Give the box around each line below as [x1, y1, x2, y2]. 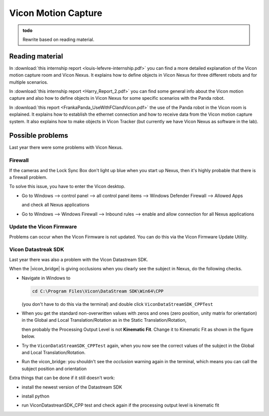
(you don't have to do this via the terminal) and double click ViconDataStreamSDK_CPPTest [21, 301, 213, 307]
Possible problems [9, 131, 68, 140]
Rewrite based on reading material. [22, 36, 95, 42]
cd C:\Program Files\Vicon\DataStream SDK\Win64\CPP [32, 288, 164, 294]
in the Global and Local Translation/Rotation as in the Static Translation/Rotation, [21, 317, 187, 323]
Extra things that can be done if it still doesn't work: [9, 375, 115, 381]
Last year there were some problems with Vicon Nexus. [9, 145, 123, 151]
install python [21, 393, 50, 399]
